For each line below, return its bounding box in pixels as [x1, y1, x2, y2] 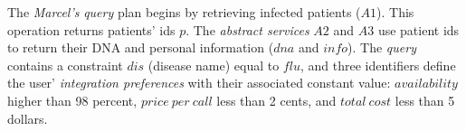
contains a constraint [7, 55, 123, 74]
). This [376, 3, 414, 21]
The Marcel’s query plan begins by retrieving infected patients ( [7, 3, 361, 21]
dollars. [7, 108, 48, 127]
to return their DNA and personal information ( [7, 38, 274, 57]
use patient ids [377, 20, 460, 39]
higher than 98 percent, [7, 90, 138, 109]
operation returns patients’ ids [7, 20, 176, 39]
